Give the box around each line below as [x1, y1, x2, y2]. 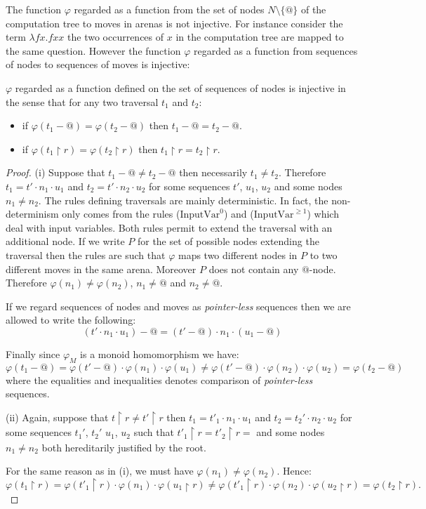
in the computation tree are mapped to [175, 29, 344, 44]
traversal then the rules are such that [6, 247, 166, 262]
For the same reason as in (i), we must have [6, 463, 194, 478]
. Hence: [277, 463, 312, 478]
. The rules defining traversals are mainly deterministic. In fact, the [38, 192, 328, 207]
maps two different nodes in [178, 247, 298, 262]
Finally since [6, 346, 60, 361]
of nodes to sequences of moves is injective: [6, 57, 190, 72]
